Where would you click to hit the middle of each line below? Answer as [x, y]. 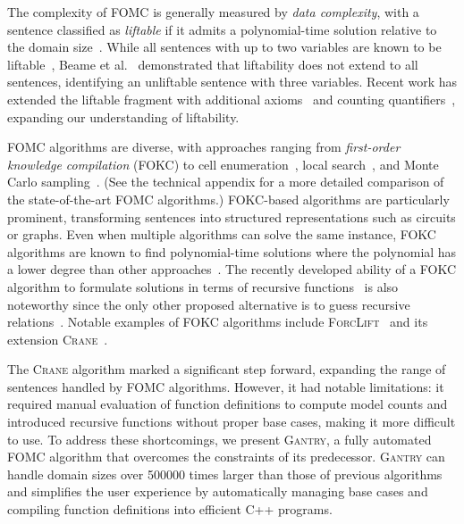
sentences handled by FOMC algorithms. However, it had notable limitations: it [226, 386]
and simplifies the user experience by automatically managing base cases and [218, 491]
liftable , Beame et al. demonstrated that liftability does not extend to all [213, 64]
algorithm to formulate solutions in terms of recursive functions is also [203, 286]
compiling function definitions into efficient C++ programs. [170, 509]
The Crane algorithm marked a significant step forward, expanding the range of [227, 369]
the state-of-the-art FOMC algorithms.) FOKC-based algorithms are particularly [228, 199]
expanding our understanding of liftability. [123, 116]
